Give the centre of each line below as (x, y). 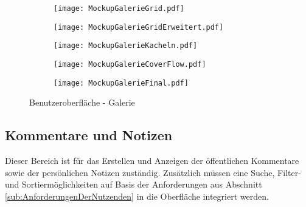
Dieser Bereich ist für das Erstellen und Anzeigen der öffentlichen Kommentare (152, 161)
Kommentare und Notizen (89, 135)
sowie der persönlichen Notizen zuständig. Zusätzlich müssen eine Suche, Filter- (153, 172)
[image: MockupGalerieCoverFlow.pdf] (130, 64)
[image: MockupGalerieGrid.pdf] (119, 8)
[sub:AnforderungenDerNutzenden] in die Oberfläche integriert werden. (137, 196)
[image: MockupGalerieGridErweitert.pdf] (139, 27)
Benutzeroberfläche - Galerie (82, 102)
